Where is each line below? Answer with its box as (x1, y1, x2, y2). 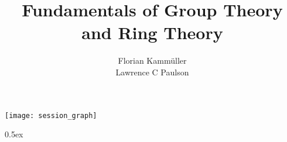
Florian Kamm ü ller (118, 54, 187, 67)
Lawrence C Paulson (115, 65, 189, 78)
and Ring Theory (81, 20, 223, 44)
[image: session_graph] (5, 111, 97, 120)
